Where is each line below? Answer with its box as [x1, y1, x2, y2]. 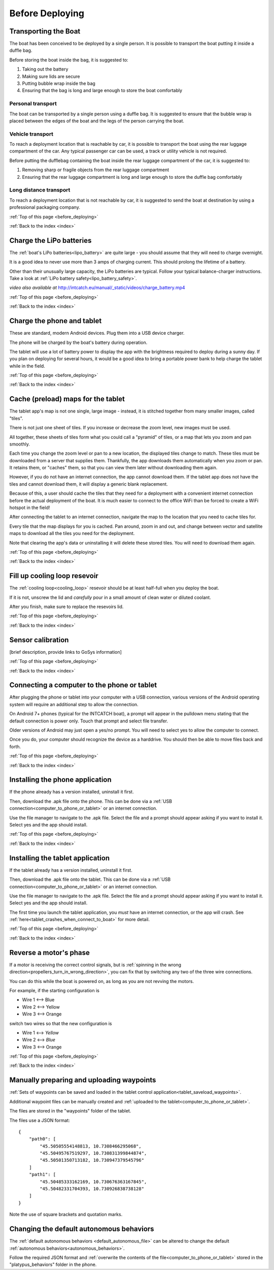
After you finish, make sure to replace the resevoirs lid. [9, 604, 124, 610]
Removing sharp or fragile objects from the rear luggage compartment [22, 167, 169, 173]
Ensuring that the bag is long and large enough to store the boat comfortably [22, 87, 183, 93]
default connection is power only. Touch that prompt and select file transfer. [9, 718, 168, 724]
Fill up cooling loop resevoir [9, 571, 98, 580]
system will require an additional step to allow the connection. [9, 701, 139, 707]
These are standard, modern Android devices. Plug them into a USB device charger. [9, 330, 185, 336]
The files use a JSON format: [9, 1117, 70, 1123]
